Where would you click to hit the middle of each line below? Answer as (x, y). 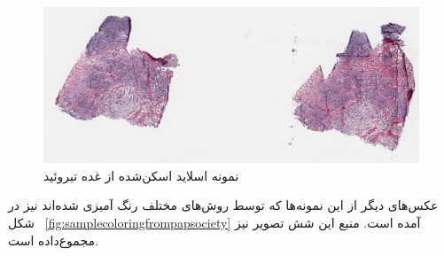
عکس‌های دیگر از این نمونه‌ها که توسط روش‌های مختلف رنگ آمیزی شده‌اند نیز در (223, 205)
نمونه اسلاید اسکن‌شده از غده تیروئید (141, 175)
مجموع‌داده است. (53, 240)
